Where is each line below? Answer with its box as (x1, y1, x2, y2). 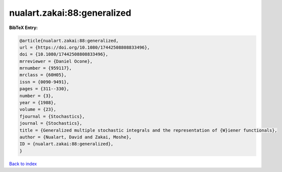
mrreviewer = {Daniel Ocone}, (19, 58, 93, 64)
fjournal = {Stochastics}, (19, 113, 85, 119)
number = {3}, (19, 93, 54, 99)
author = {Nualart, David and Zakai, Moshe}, (19, 135, 132, 140)
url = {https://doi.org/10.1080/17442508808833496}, (19, 44, 150, 50)
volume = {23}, (19, 106, 56, 112)
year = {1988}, (19, 100, 56, 105)
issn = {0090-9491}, (19, 79, 69, 85)
